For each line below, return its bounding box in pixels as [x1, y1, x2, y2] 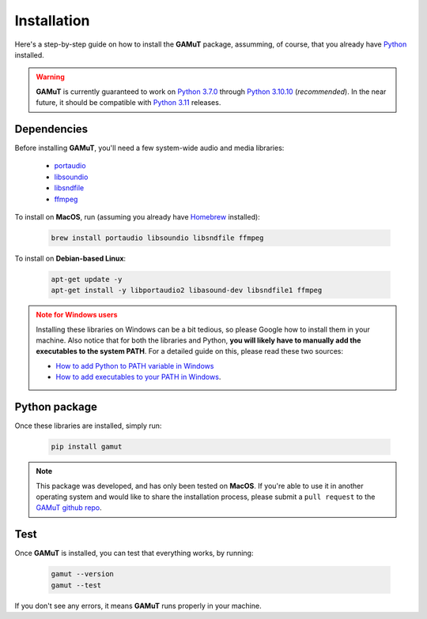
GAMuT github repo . [36, 503, 102, 512]
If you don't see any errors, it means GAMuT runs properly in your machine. [14, 601, 262, 610]
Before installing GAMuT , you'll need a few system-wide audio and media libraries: [14, 143, 285, 153]
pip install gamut [51, 442, 123, 452]
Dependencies [14, 122, 89, 136]
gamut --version [51, 569, 115, 579]
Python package [14, 400, 98, 414]
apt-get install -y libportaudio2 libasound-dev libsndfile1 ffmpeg [51, 286, 323, 295]
